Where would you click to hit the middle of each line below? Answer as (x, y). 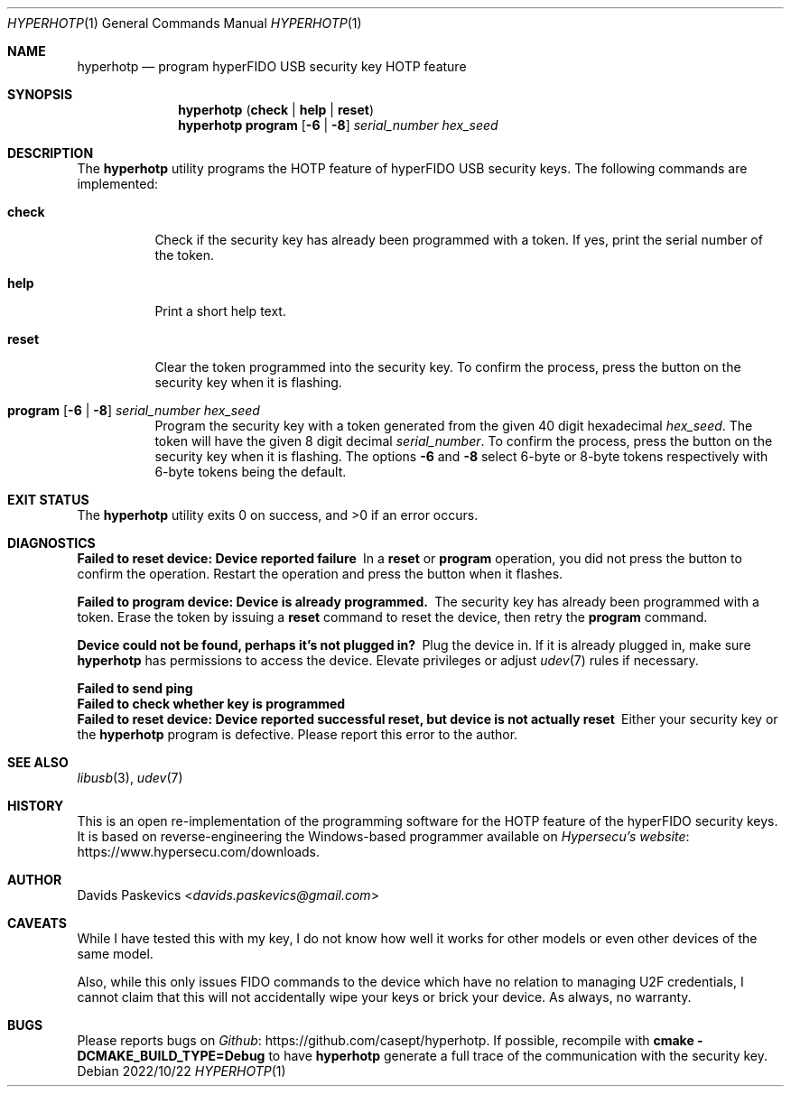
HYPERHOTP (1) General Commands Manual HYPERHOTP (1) (185, 23)
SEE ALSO (38, 762)
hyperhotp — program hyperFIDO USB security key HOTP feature (272, 66)
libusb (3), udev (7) (130, 778)
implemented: (118, 184)
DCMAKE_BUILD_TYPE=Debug (171, 1056)
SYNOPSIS (40, 94)
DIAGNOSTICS (51, 543)
